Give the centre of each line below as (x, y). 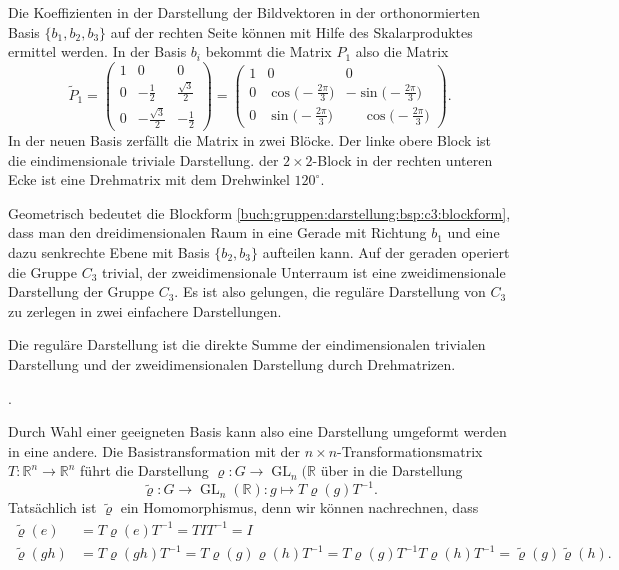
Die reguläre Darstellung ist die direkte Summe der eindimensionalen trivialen (247, 344)
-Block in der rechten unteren (402, 159)
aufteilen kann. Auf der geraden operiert (386, 251)
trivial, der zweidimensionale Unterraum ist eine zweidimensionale (304, 271)
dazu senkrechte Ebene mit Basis (109, 251)
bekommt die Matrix (268, 51)
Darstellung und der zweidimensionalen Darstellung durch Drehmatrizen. (232, 363)
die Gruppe (42, 271)
